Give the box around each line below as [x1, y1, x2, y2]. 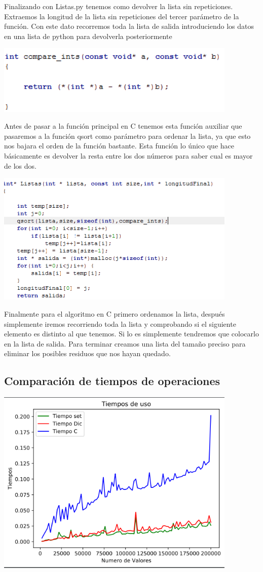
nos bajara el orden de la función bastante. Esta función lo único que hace [4, 140, 234, 151]
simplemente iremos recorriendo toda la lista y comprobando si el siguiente [4, 318, 236, 329]
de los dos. [4, 160, 36, 171]
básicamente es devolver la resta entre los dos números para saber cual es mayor [4, 150, 253, 161]
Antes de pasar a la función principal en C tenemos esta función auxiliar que [4, 121, 242, 131]
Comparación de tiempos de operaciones [4, 373, 220, 389]
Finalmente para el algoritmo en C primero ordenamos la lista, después [4, 309, 225, 319]
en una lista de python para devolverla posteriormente [4, 30, 172, 41]
